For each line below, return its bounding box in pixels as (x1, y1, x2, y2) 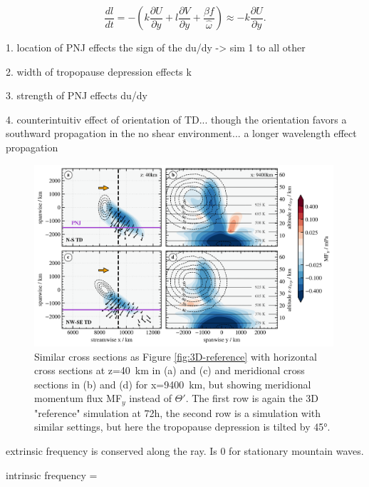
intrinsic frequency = (6, 467, 98, 482)
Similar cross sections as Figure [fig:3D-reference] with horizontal (34, 348, 317, 363)
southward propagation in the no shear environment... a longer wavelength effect (6, 126, 357, 141)
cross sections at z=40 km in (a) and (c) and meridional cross (34, 363, 305, 378)
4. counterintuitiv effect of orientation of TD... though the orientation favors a (6, 111, 347, 126)
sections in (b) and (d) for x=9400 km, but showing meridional (34, 376, 311, 391)
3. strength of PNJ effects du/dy (6, 88, 147, 103)
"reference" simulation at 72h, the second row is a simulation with (34, 405, 321, 420)
